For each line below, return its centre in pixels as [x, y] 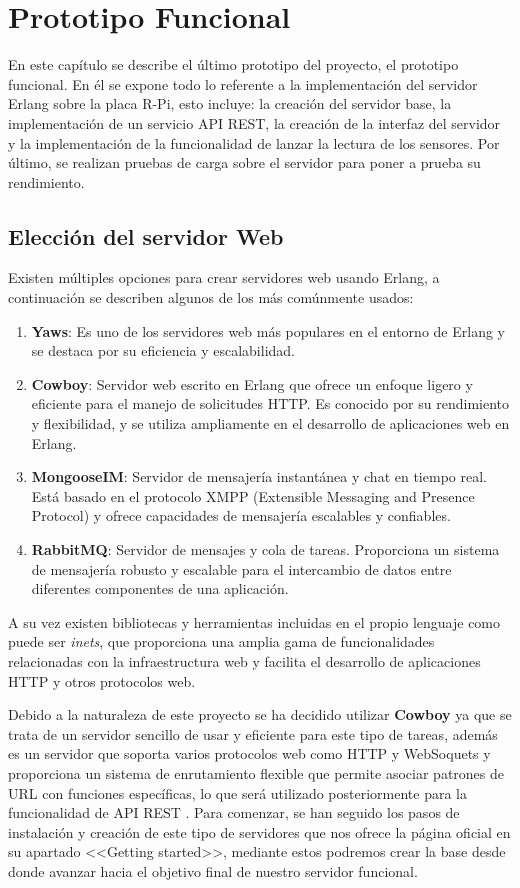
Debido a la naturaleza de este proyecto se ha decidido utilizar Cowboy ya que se [260, 714]
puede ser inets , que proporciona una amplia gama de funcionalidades [221, 641]
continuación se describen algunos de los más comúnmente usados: [211, 297]
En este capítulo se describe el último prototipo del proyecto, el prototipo [233, 64]
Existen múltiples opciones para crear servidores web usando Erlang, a [224, 277]
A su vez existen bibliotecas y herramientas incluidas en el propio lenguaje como [254, 621]
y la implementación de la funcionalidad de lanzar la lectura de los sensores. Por [254, 142]
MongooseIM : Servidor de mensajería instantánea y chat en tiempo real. [259, 476]
